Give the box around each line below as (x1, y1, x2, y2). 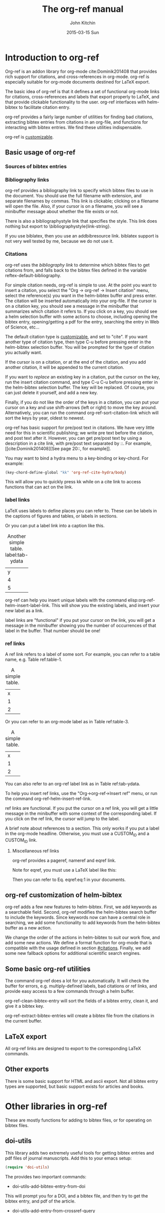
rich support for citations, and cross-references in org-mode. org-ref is (5, 73, 149, 80)
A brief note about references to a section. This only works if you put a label (5, 825, 160, 832)
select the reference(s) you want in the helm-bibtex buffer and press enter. (5, 292, 157, 298)
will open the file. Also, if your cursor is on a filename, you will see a (5, 203, 143, 209)
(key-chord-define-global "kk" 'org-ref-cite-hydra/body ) (5, 470, 127, 475)
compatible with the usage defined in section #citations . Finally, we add (5, 945, 151, 951)
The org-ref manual (42, 3, 124, 15)
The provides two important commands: (5, 1173, 87, 1179)
